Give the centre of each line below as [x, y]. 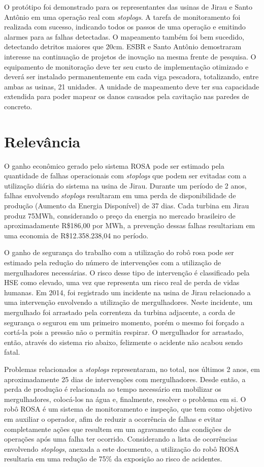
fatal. [12, 352]
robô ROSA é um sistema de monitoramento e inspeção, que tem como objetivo [128, 409]
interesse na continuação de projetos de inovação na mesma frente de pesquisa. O [130, 56]
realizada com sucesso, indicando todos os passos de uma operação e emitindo [125, 27]
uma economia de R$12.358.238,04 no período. [76, 235]
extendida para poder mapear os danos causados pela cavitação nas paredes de [127, 96]
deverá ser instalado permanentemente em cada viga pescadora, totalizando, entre [131, 76]
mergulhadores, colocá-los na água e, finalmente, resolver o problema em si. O [125, 399]
